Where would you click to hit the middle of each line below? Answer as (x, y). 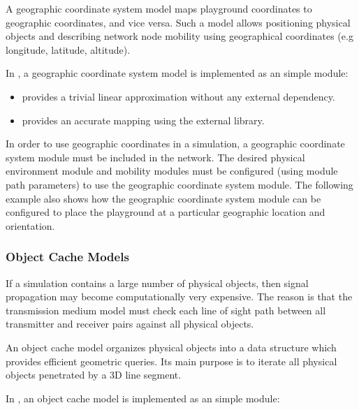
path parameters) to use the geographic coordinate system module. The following (179, 184)
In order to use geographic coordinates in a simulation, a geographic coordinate (175, 144)
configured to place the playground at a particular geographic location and (166, 212)
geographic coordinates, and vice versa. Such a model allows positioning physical (178, 22)
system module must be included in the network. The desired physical (155, 157)
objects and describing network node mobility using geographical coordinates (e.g (179, 36)
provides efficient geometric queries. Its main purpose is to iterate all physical (171, 361)
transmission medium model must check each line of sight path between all (166, 310)
